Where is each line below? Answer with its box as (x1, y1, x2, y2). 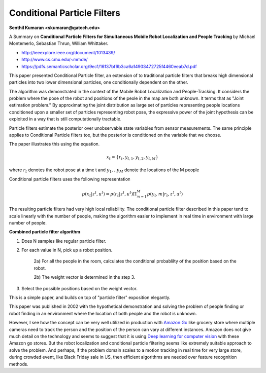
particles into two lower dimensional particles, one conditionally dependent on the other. (9, 79, 189, 85)
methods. (9, 361, 29, 367)
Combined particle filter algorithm (9, 229, 81, 235)
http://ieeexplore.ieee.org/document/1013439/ (21, 49, 115, 55)
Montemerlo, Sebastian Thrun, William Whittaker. (9, 40, 108, 46)
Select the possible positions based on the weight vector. (21, 285, 138, 291)
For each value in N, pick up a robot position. (21, 247, 113, 253)
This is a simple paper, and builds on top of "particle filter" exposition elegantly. (9, 295, 171, 300)
